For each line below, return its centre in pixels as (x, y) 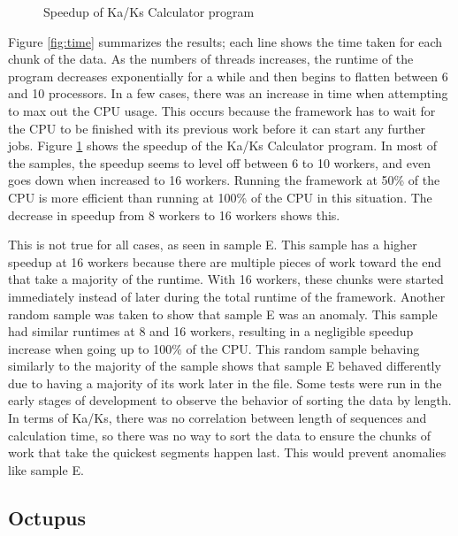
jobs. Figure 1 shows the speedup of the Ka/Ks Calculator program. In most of (222, 145)
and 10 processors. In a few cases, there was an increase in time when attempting (228, 93)
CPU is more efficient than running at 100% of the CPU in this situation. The (220, 197)
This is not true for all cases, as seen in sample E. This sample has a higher (213, 245)
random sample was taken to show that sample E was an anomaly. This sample (223, 314)
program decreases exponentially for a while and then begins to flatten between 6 (228, 76)
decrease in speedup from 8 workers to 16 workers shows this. (174, 214)
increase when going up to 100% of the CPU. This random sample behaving (214, 348)
